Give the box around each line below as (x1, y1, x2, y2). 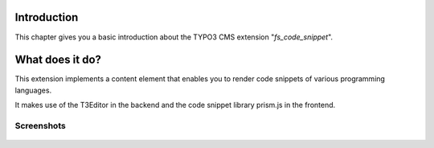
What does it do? (14, 53, 102, 67)
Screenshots (14, 120, 66, 131)
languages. (14, 85, 52, 95)
